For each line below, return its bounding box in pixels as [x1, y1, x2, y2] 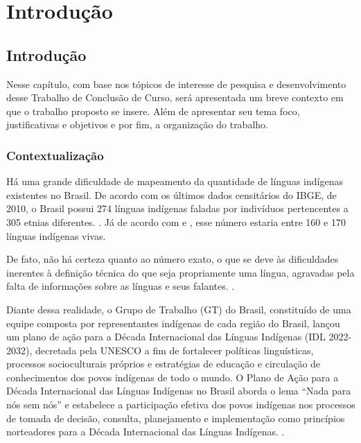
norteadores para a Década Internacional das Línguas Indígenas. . [6, 424, 285, 439]
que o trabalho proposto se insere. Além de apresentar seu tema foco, [6, 103, 300, 118]
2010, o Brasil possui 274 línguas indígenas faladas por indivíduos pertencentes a [6, 201, 349, 216]
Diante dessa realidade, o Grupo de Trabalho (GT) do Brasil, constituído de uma [6, 302, 351, 316]
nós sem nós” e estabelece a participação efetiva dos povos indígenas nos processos [6, 397, 355, 412]
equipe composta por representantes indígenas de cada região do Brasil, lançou [6, 315, 340, 330]
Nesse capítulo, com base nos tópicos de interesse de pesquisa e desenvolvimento [6, 76, 346, 91]
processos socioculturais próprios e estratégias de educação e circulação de [6, 356, 321, 371]
